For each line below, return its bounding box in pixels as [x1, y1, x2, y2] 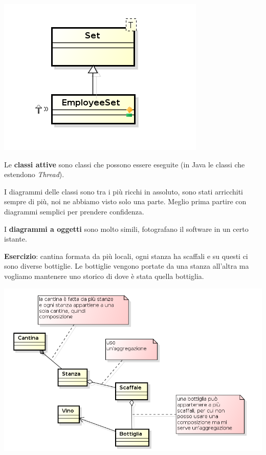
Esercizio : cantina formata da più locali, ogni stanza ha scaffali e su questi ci [4, 250, 248, 261]
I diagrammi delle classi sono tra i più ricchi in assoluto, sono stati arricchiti [4, 186, 243, 197]
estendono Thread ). [4, 169, 64, 180]
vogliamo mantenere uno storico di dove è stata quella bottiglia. [4, 270, 204, 281]
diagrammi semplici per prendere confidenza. [4, 206, 144, 216]
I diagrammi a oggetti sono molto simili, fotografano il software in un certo [4, 223, 249, 234]
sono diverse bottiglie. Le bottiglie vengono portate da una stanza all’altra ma [4, 261, 249, 271]
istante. [4, 233, 27, 244]
